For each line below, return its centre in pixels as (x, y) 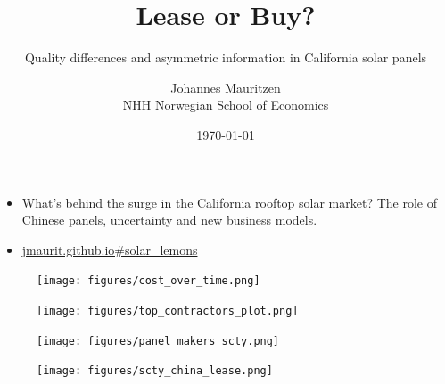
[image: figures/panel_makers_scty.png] (158, 341)
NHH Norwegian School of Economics (226, 105)
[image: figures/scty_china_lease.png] (155, 371)
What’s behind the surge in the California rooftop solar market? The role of (230, 202)
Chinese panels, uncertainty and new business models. (169, 220)
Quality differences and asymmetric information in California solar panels (226, 57)
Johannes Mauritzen (226, 87)
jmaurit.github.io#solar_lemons (110, 249)
